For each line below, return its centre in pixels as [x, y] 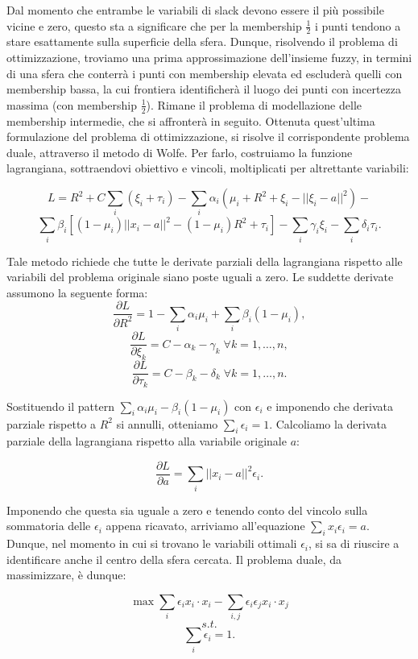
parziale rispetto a [51, 423]
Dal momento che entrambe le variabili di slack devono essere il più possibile [195, 10]
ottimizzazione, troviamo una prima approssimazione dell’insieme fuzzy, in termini [209, 58]
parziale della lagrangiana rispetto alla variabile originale [147, 441]
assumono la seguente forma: [77, 292]
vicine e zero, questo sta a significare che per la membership [154, 25]
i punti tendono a [358, 25]
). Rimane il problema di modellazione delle [254, 104]
